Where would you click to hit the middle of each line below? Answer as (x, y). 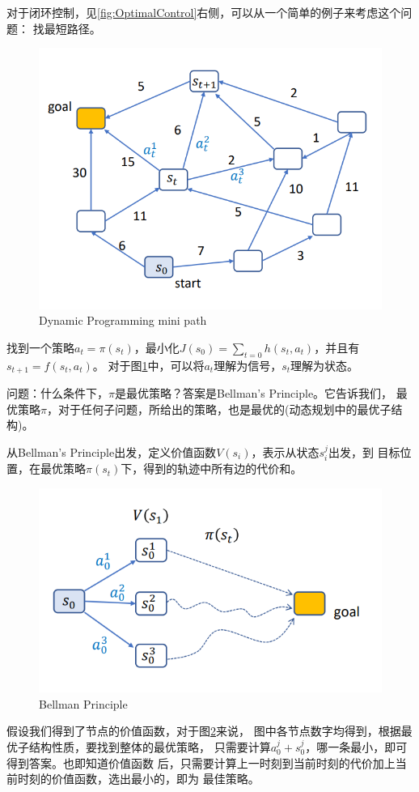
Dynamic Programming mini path (123, 320)
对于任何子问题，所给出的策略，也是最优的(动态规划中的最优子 (224, 409)
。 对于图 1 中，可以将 (148, 365)
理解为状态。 (325, 365)
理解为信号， (248, 365)
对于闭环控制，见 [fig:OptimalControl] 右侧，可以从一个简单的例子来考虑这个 (204, 12)
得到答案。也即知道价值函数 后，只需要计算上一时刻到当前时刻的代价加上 (201, 762)
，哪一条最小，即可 (356, 746)
